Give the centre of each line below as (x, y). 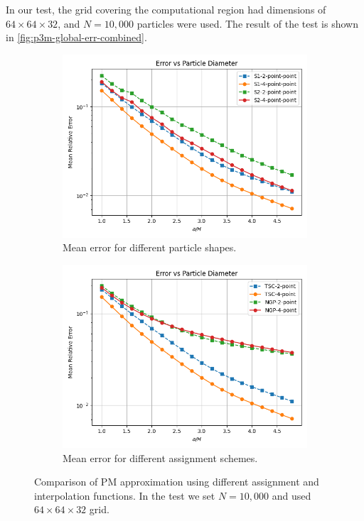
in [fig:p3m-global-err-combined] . (76, 37)
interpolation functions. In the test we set (125, 495)
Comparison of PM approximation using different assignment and (177, 482)
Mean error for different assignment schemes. (160, 457)
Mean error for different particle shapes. (150, 247)
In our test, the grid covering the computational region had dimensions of (166, 9)
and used (291, 495)
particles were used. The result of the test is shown (247, 23)
